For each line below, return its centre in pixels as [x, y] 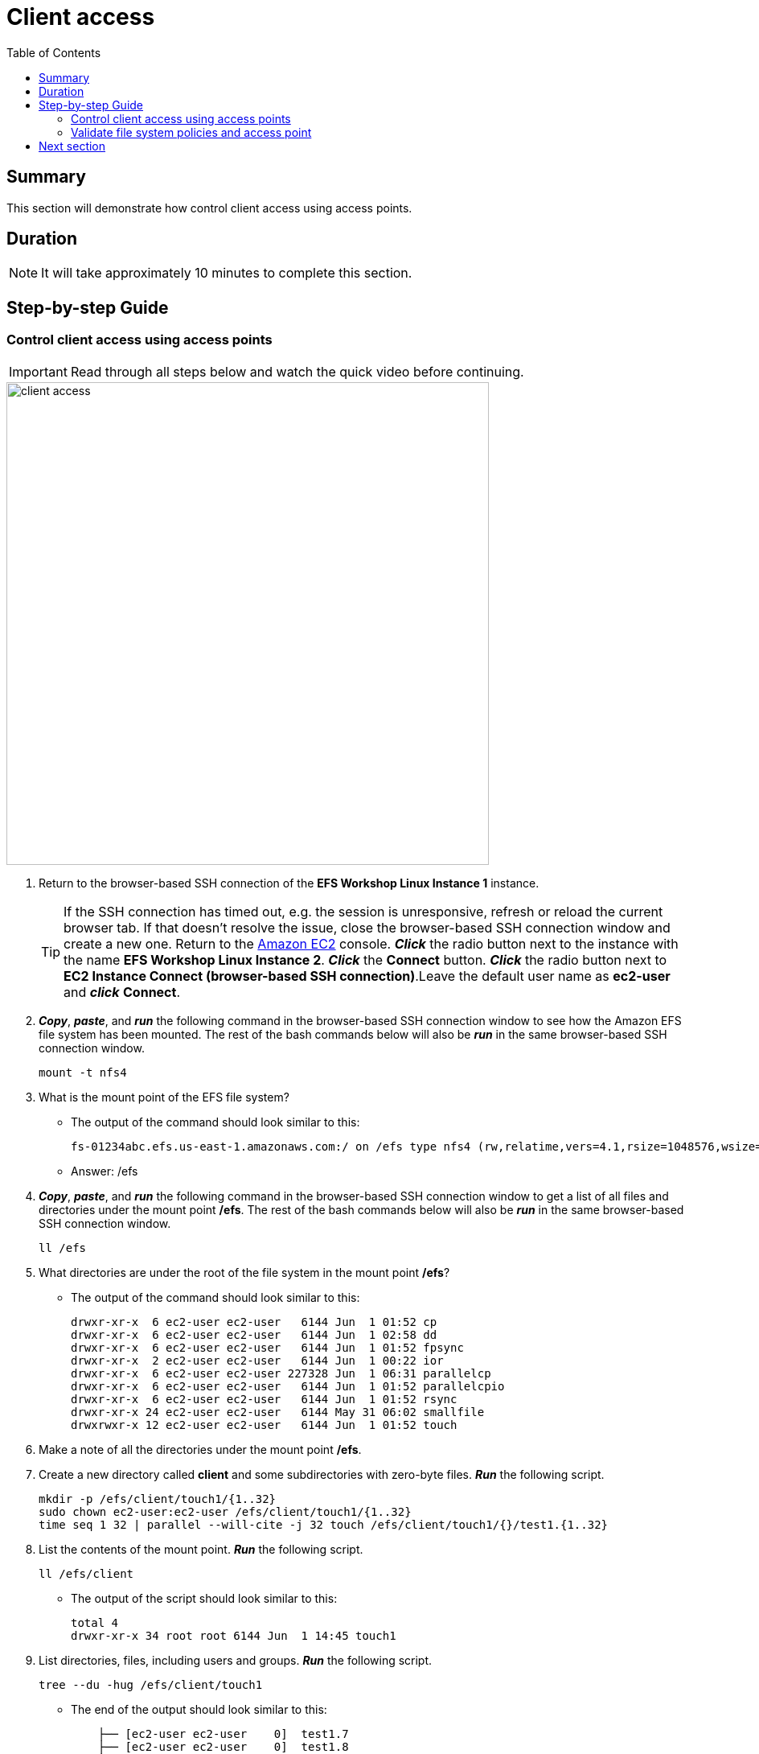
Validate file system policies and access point [191, 132]
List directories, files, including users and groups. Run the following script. [236, 1660]
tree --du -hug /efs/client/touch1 [151, 1684]
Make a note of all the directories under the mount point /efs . [200, 1449]
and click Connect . [122, 992]
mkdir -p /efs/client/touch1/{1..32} [158, 1499]
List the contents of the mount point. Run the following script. [201, 1549]
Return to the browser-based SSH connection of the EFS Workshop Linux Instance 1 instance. [289, 883]
